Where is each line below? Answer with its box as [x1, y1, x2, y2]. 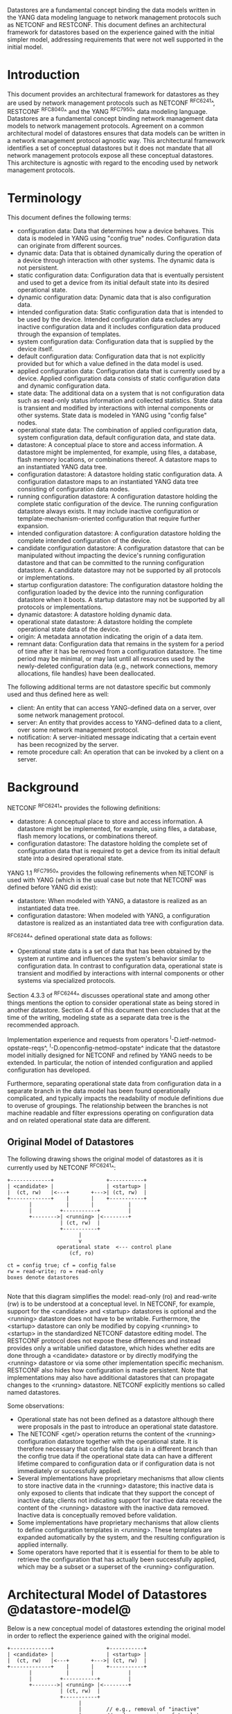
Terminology [7, 190, 82, 206]
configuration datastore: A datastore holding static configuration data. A [17, 470, 223, 478]
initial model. [7, 43, 44, 51]
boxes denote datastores [7, 1274, 79, 1281]
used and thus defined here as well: [7, 690, 109, 698]
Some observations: [7, 1402, 64, 1410]
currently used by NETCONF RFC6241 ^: [7, 1162, 116, 1172]
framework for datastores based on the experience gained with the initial [7, 28, 215, 36]
